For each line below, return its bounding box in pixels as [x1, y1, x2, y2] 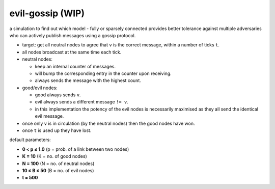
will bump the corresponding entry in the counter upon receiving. [35, 70, 172, 76]
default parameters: [9, 137, 51, 143]
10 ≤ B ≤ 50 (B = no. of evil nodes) [22, 167, 94, 173]
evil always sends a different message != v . [35, 99, 128, 105]
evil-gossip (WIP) [9, 8, 85, 19]
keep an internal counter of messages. [35, 63, 116, 69]
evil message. [35, 113, 64, 119]
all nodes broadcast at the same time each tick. [22, 49, 122, 55]
